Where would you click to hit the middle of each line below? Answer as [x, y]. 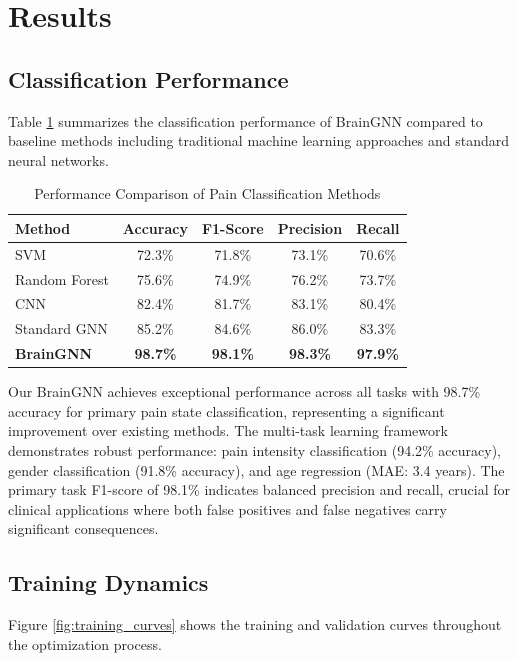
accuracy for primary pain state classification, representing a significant [226, 410]
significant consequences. [83, 528]
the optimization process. [85, 643]
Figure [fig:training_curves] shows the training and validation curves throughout [255, 624]
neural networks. [58, 159]
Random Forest [62, 278]
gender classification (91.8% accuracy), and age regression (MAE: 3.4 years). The [256, 469]
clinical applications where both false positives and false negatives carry [227, 508]
